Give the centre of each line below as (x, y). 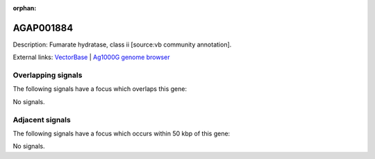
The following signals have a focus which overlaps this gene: (100, 89)
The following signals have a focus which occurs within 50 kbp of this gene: (122, 133)
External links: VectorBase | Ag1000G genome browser (91, 57)
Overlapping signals (48, 75)
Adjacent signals (42, 119)
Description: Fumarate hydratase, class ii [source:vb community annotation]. (122, 44)
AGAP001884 (43, 28)
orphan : (25, 8)
